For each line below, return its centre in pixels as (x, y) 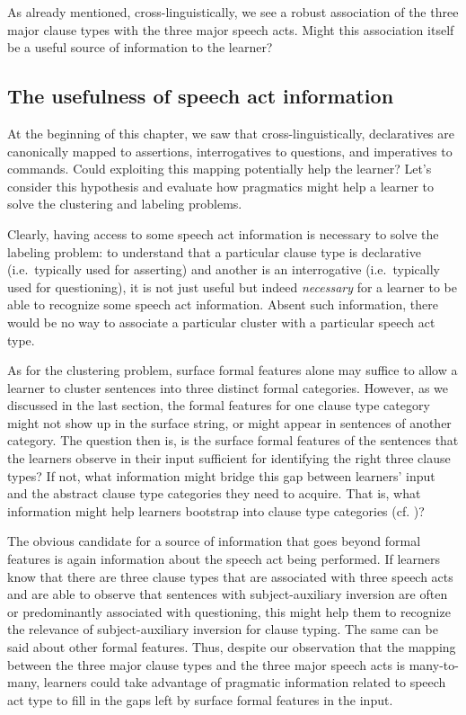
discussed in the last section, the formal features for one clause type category (219, 405)
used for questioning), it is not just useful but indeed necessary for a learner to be (233, 286)
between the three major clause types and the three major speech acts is (207, 664)
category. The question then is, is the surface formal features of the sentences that (233, 440)
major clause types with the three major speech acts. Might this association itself (231, 29)
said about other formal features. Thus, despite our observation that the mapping (232, 647)
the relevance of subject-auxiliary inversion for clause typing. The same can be (223, 629)
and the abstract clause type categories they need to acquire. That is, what (214, 493)
